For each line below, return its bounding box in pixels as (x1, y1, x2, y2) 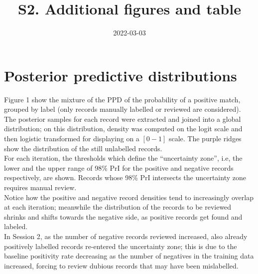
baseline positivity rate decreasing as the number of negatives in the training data (4, 251, 254, 261)
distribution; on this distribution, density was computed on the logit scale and (4, 123, 243, 134)
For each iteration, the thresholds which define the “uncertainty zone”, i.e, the (4, 153, 243, 163)
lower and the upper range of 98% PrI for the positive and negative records (4, 162, 234, 173)
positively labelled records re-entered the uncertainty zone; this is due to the (4, 241, 237, 251)
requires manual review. (4, 182, 77, 192)
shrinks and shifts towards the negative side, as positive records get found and (4, 211, 243, 222)
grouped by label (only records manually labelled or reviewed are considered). (4, 104, 241, 114)
